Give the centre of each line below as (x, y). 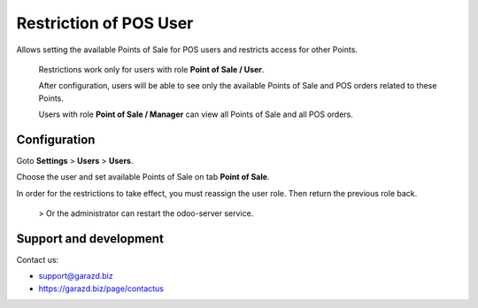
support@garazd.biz (76, 276)
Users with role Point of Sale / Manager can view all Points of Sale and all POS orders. (196, 114)
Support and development (90, 239)
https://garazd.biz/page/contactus (101, 289)
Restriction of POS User (105, 23)
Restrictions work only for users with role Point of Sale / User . (151, 69)
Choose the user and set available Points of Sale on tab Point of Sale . (143, 177)
